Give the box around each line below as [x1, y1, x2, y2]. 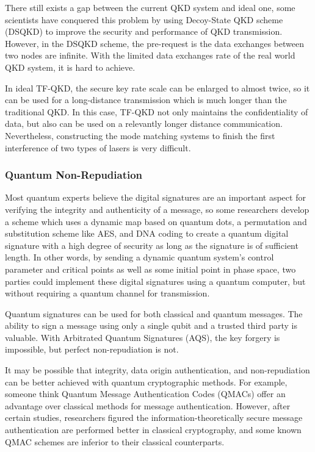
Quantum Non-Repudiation [5, 167, 143, 182]
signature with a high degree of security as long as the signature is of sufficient [5, 239, 299, 251]
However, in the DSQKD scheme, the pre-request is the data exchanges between [5, 37, 304, 49]
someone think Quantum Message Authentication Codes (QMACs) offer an [5, 387, 286, 400]
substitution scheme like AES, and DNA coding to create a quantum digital [5, 227, 289, 240]
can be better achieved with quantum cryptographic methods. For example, [5, 375, 288, 388]
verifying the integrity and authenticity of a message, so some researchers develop [5, 203, 310, 215]
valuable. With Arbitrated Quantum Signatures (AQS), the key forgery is [5, 331, 280, 343]
